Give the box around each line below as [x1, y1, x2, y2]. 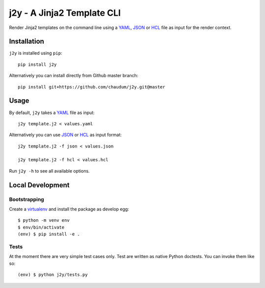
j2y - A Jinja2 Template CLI [9, 7, 121, 18]
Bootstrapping [9, 196, 44, 202]
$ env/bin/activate [18, 224, 65, 230]
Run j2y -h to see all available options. [9, 168, 90, 174]
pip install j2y [18, 61, 57, 67]
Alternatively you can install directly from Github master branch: [9, 73, 138, 79]
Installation [9, 37, 44, 46]
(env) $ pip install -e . [18, 231, 80, 237]
